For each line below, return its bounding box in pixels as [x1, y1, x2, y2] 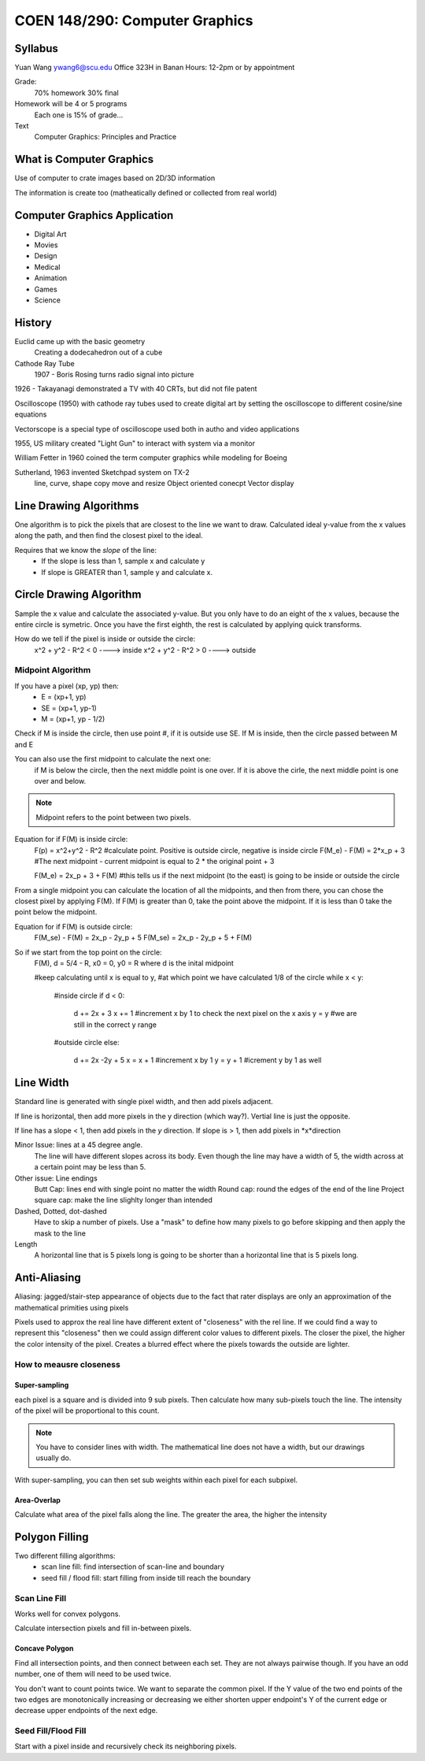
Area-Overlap [14, 1495, 61, 1504]
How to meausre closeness [14, 1359, 121, 1370]
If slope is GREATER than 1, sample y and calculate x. [41, 567, 213, 576]
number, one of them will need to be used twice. [14, 1670, 172, 1679]
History [14, 316, 53, 329]
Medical [34, 262, 61, 272]
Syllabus [14, 42, 59, 55]
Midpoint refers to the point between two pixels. [35, 812, 192, 822]
